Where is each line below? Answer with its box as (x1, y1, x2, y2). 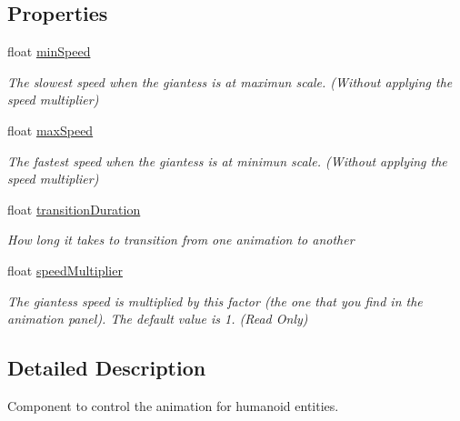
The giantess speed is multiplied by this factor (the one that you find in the (7, 291, 423, 310)
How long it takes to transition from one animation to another (7, 230, 355, 249)
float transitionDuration (7, 199, 141, 218)
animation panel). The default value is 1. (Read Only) (7, 309, 308, 328)
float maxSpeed (7, 120, 94, 139)
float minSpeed (7, 42, 91, 61)
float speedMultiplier (7, 260, 123, 279)
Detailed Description (7, 354, 206, 382)
